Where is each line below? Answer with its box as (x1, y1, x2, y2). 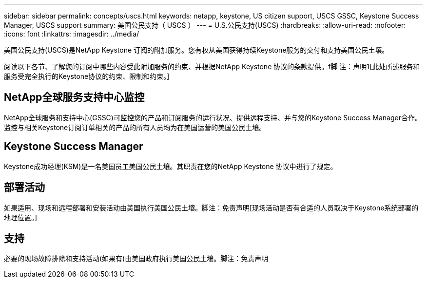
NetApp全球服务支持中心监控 (4, 91, 145, 104)
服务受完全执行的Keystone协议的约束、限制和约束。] (4, 72, 170, 80)
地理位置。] (4, 213, 38, 222)
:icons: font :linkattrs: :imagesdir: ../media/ (4, 30, 139, 38)
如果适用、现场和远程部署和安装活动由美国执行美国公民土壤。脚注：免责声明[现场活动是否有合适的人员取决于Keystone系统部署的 (4, 203, 419, 212)
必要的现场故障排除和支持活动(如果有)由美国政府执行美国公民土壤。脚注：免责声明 (4, 254, 269, 263)
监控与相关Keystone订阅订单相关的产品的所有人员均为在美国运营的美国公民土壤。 (4, 123, 266, 132)
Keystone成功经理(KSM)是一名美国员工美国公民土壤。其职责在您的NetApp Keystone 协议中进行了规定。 (4, 162, 337, 170)
